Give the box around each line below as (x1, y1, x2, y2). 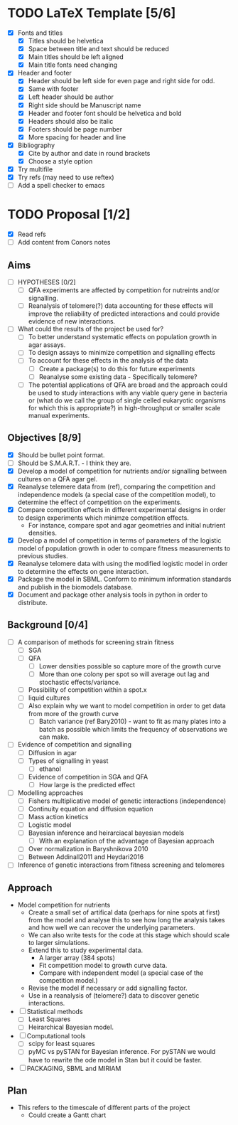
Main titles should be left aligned (28, 53, 124, 61)
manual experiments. (28, 411, 90, 420)
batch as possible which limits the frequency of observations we (38, 725, 228, 734)
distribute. (17, 599, 48, 607)
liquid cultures (28, 693, 70, 702)
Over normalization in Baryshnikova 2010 (28, 845, 148, 853)
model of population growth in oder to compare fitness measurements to (17, 544, 231, 553)
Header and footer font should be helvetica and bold (28, 109, 183, 117)
